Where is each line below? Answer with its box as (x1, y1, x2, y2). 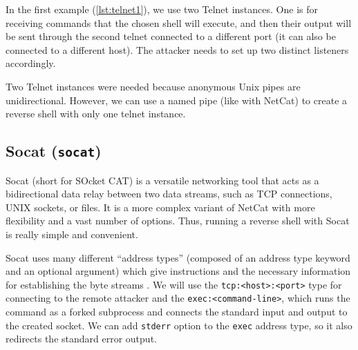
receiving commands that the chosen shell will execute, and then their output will (6, 15, 352, 30)
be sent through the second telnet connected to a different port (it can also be (6, 29, 336, 43)
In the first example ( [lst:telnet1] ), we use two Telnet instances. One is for (6, 2, 318, 16)
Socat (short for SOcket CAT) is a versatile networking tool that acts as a (6, 173, 319, 187)
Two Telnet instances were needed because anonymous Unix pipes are (6, 79, 301, 93)
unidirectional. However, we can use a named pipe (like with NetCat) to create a (6, 93, 348, 107)
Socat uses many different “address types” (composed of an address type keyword (6, 250, 350, 264)
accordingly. (6, 56, 56, 70)
